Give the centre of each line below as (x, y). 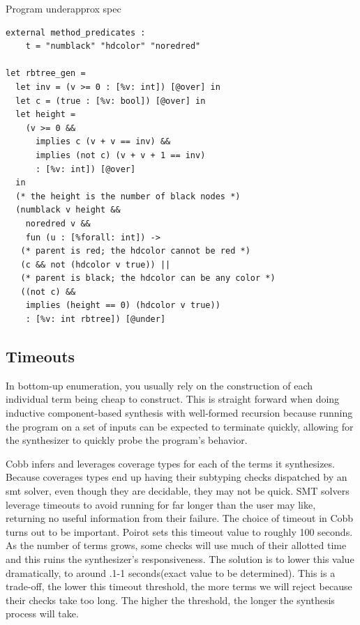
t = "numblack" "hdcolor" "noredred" (113, 46)
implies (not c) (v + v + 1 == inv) (120, 155)
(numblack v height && (68, 210)
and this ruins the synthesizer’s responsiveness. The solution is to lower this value (180, 558)
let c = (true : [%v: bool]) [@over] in (111, 101)
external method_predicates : (76, 32)
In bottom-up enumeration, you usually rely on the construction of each (159, 385)
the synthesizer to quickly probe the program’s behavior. (127, 440)
